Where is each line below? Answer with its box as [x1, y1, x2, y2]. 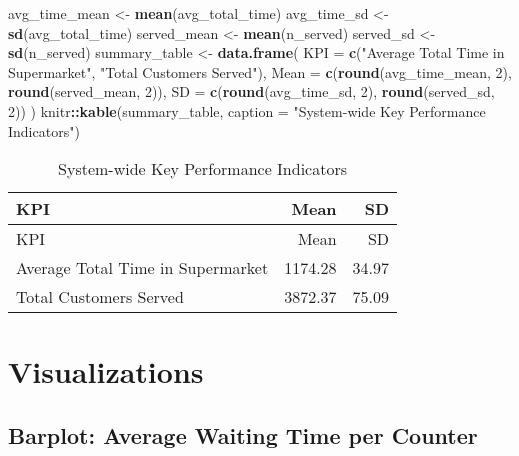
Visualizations [8, 351, 204, 392]
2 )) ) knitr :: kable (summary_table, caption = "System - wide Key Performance [8, 100, 486, 121]
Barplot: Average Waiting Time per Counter [8, 419, 478, 450]
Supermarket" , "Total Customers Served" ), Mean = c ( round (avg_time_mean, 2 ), [8, 61, 512, 82]
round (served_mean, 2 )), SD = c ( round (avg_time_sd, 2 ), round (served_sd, [8, 81, 495, 102]
